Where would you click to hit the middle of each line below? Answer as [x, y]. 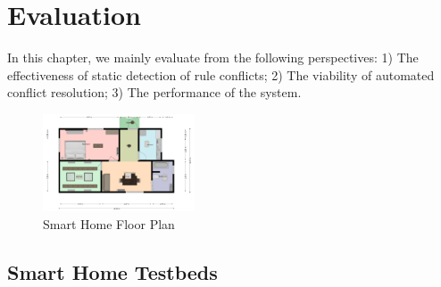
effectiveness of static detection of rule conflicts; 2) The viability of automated [221, 74]
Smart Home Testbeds [112, 272]
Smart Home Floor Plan [109, 224]
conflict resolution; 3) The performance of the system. [154, 92]
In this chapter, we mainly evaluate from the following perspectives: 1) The [213, 57]
